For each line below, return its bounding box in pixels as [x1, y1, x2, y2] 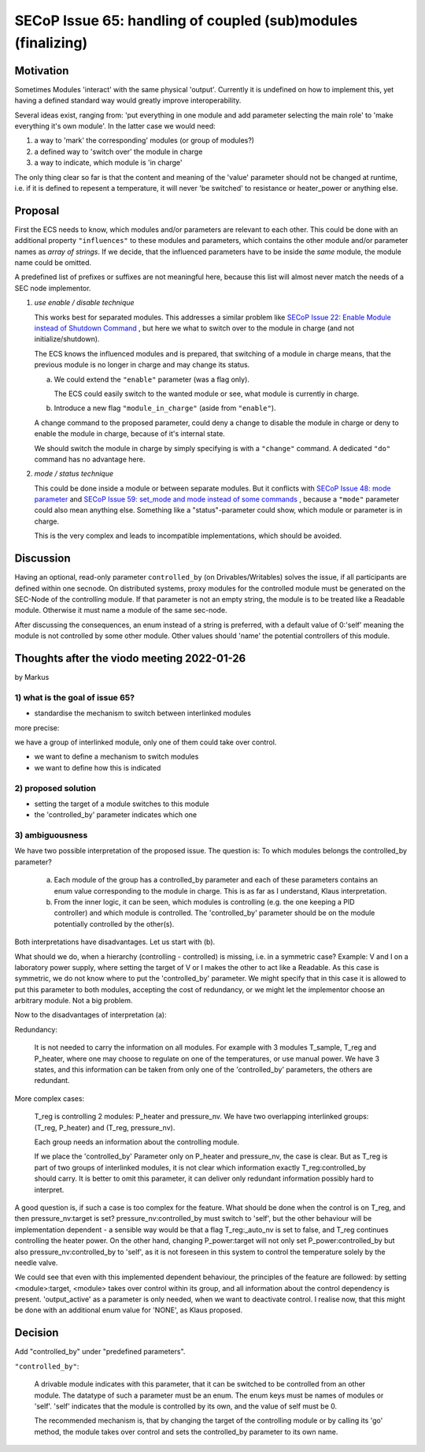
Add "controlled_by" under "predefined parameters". [14, 1347, 186, 1357]
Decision [14, 1326, 59, 1340]
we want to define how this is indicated [34, 763, 161, 772]
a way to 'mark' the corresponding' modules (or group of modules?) [34, 136, 255, 145]
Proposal [14, 203, 60, 217]
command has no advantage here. [34, 454, 146, 464]
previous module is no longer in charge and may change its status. [34, 360, 250, 370]
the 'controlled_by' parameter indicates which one [34, 810, 197, 819]
